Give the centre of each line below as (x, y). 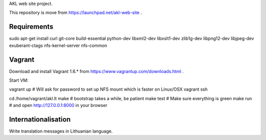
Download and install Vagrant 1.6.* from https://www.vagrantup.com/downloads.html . (97, 71)
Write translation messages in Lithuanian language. (61, 131)
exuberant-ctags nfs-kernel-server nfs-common (58, 45)
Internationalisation (40, 119)
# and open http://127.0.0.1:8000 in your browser (58, 105)
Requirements (31, 27)
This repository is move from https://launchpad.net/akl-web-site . (76, 13)
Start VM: (19, 80)
